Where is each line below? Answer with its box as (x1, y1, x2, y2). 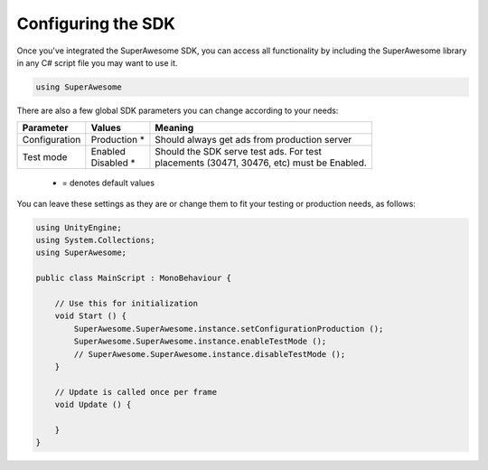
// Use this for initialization (54, 298, 199, 309)
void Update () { (54, 399, 132, 410)
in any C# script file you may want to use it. (16, 57, 178, 68)
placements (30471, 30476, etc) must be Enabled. (155, 156, 368, 169)
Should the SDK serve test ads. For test (155, 146, 323, 158)
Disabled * (90, 156, 136, 169)
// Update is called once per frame (54, 387, 217, 397)
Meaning (155, 122, 194, 135)
